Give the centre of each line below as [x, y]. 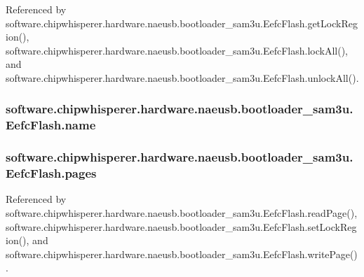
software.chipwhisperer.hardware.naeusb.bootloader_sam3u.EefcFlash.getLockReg [182, 23]
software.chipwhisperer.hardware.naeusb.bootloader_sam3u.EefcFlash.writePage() [182, 254]
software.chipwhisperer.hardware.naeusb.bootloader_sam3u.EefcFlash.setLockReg [181, 226]
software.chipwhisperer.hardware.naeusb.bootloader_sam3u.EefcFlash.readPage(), [182, 213]
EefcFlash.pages [51, 173]
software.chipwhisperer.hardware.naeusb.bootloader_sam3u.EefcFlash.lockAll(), [177, 50]
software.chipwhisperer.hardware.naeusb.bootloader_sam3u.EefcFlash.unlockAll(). [182, 77]
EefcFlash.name [51, 125]
